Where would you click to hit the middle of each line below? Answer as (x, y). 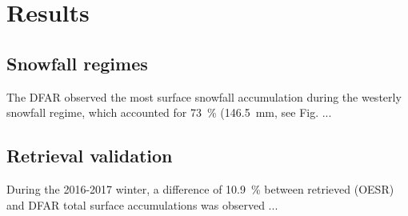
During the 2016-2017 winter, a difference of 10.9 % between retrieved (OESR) (200, 188)
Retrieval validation (90, 156)
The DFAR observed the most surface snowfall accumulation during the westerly (204, 96)
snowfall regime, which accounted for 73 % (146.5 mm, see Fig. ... (169, 112)
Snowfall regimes (77, 63)
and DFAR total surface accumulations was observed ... (142, 204)
